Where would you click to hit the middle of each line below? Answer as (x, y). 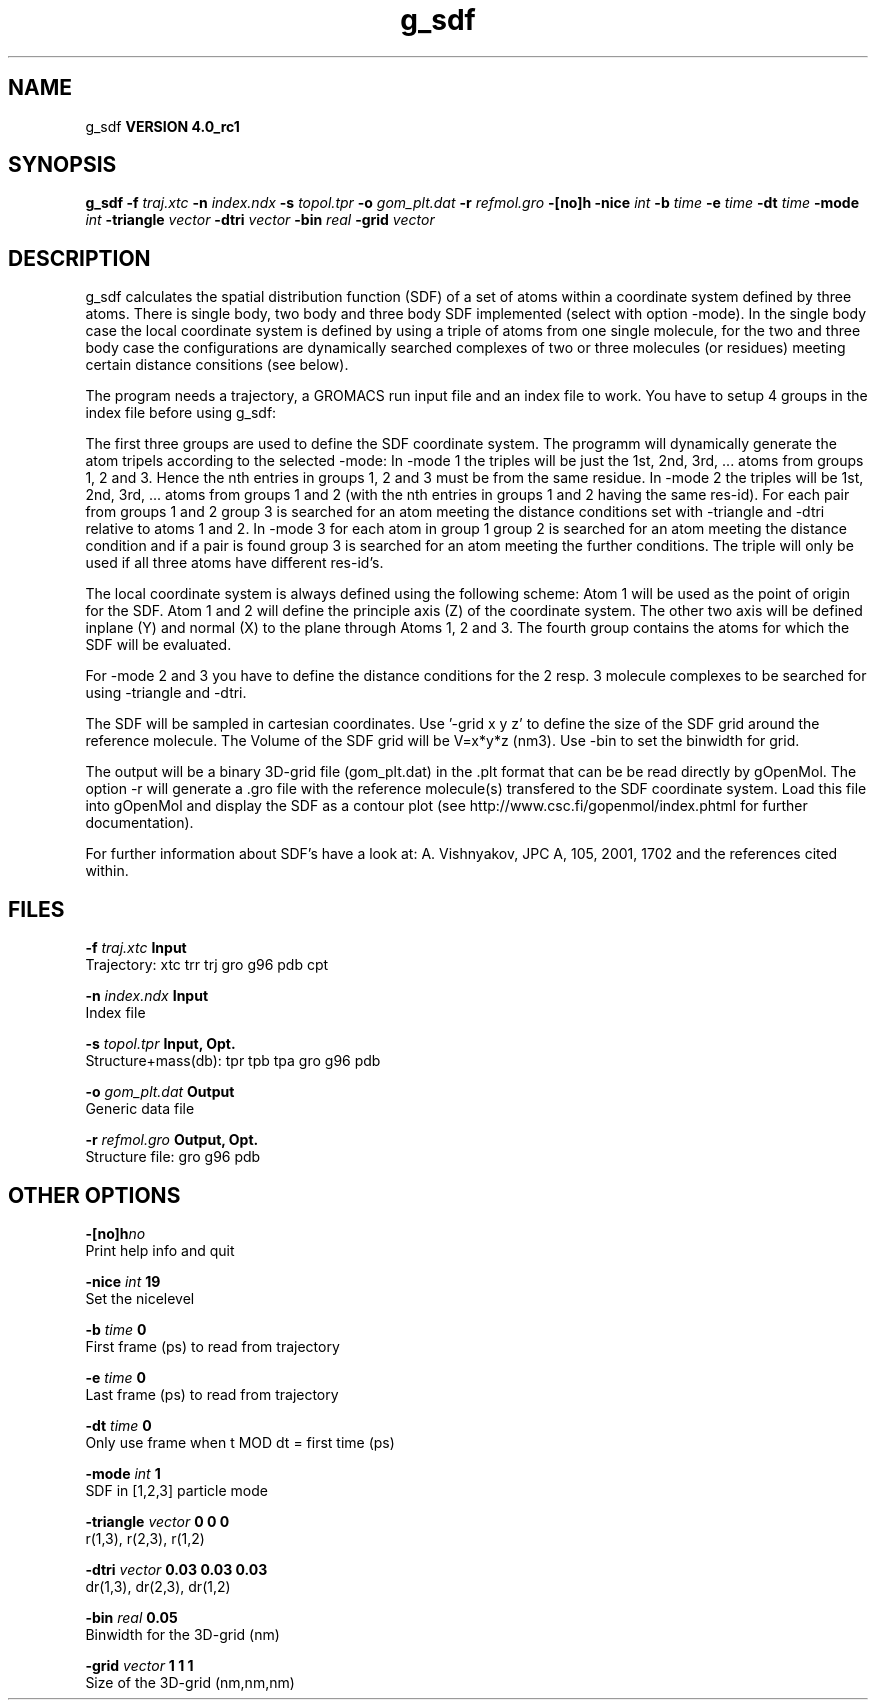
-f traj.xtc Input (136, 948)
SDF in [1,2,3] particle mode (176, 1490)
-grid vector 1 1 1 (139, 1665)
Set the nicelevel (140, 1298)
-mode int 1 (123, 1473)
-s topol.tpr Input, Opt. (160, 1044)
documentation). (139, 823)
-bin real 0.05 (131, 1617)
